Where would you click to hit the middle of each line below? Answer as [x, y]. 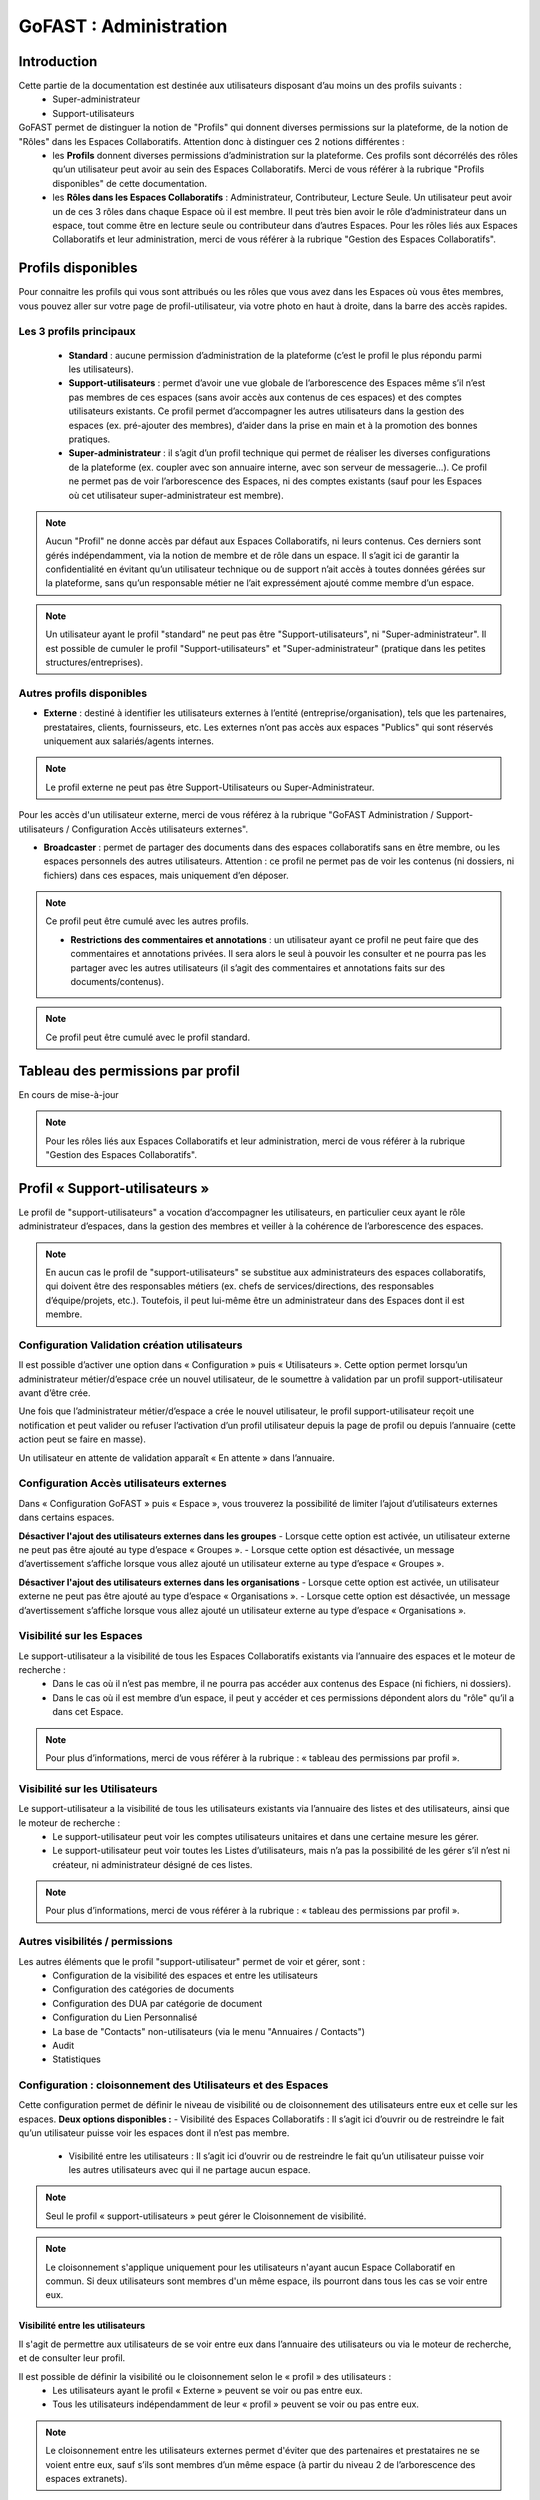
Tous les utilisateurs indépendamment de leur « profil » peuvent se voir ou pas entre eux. [236, 2404]
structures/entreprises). [94, 662]
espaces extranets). [86, 2478]
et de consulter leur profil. [72, 2358]
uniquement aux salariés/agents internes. [129, 741]
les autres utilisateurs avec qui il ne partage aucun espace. [189, 2170]
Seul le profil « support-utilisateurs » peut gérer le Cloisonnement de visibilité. [206, 2216]
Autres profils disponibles [83, 693]
